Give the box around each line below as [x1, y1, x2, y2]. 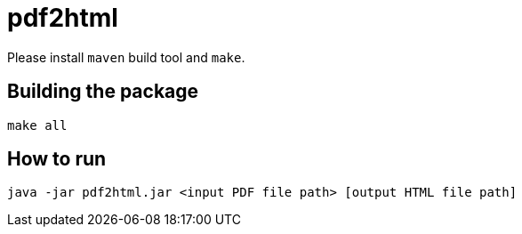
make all [7, 117, 68, 133]
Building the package [7, 80, 199, 103]
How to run [7, 148, 107, 171]
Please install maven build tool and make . [7, 49, 245, 65]
